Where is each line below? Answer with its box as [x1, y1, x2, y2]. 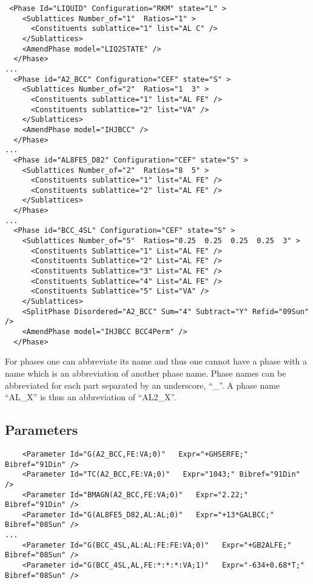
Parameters [5, 420, 78, 439]
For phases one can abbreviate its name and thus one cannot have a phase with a [5, 355, 308, 368]
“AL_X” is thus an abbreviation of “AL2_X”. [5, 391, 177, 403]
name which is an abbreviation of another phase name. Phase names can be [5, 366, 286, 379]
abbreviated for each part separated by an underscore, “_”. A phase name [5, 378, 280, 391]
